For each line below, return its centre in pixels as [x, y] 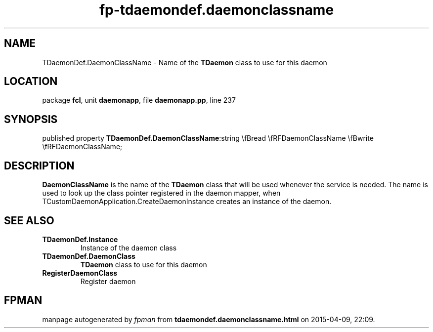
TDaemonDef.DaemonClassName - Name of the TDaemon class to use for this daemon [185, 62]
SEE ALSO [29, 220]
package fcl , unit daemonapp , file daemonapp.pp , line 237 [139, 100]
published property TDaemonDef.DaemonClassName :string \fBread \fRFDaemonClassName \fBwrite [208, 138]
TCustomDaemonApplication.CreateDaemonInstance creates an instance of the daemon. [187, 202]
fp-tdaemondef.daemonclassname [216, 10]
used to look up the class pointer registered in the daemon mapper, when [161, 193]
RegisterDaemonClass [80, 273]
